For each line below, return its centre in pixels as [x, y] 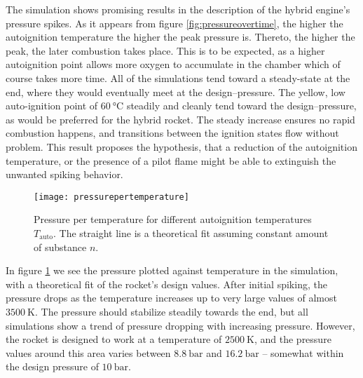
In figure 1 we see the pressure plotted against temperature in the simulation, [172, 270]
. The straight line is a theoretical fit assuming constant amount [191, 232]
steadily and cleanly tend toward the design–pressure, [241, 106]
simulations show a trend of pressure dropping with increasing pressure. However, [180, 325]
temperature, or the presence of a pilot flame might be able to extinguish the [171, 160]
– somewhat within [303, 352]
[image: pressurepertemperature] [111, 197]
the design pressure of [52, 366]
